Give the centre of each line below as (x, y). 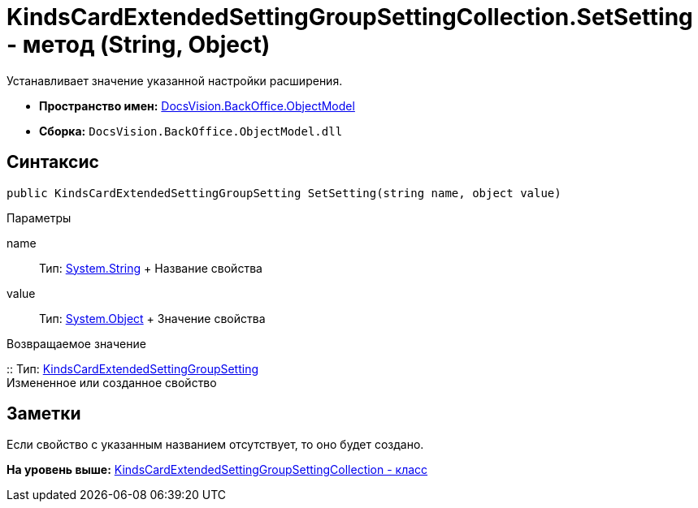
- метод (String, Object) (139, 45)
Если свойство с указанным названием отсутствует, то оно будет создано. (215, 445)
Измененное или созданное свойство (112, 382)
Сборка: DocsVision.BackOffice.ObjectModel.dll (191, 131)
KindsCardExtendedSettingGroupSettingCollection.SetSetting (350, 17)
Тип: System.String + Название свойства (151, 268)
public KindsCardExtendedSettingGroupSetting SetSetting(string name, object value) (284, 193)
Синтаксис (53, 162)
